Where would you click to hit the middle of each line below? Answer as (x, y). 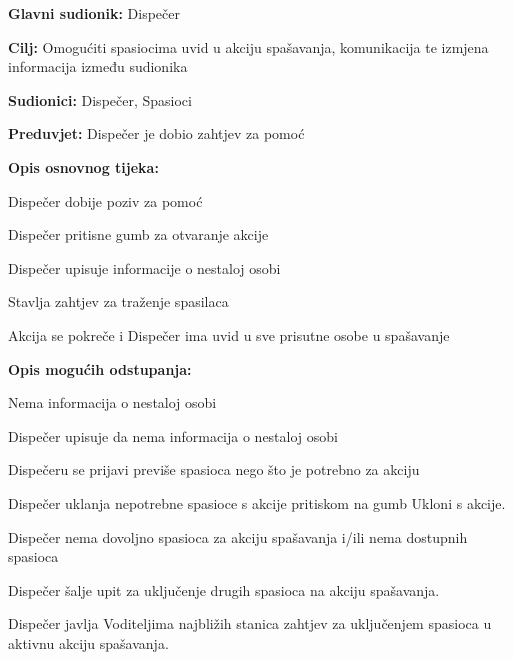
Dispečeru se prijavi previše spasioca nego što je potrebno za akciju (214, 469)
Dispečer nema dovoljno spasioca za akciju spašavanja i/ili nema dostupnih (238, 536)
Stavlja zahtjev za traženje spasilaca (118, 301)
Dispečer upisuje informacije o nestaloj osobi (144, 267)
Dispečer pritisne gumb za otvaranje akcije (138, 234)
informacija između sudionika (98, 66)
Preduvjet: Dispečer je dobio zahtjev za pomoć (156, 133)
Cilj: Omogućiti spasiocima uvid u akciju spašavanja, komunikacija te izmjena (248, 46)
